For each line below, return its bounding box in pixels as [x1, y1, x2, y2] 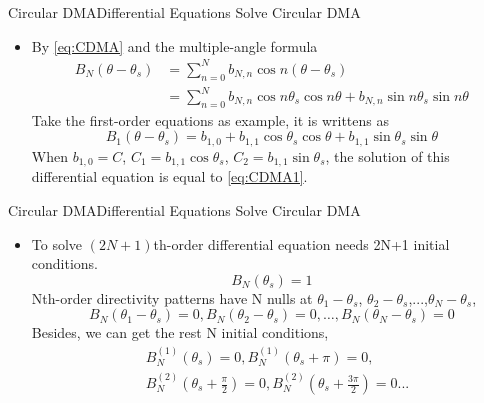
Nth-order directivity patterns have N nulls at [31, 287, 313, 308]
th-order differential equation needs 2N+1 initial [153, 233, 450, 254]
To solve [31, 233, 83, 254]
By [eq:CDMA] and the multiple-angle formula [31, 35, 318, 56]
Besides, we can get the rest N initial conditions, [31, 322, 329, 343]
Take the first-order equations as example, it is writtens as [31, 109, 389, 130]
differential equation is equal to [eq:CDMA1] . [31, 166, 308, 187]
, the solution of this [325, 145, 450, 166]
